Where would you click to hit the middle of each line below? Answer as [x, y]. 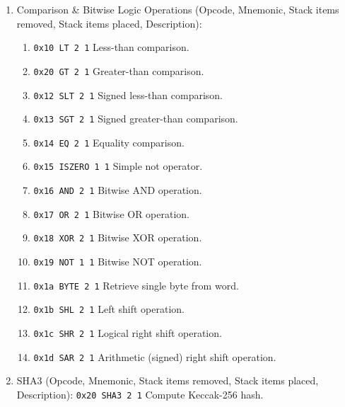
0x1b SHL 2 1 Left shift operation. [109, 309]
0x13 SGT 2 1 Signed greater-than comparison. [136, 119]
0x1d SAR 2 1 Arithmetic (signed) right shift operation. [155, 356]
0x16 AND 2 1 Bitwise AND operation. [118, 190]
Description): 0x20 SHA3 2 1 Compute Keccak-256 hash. [140, 394]
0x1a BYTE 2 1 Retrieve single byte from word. [136, 285]
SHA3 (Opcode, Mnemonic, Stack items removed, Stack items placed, [168, 380]
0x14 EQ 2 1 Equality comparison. [109, 142]
